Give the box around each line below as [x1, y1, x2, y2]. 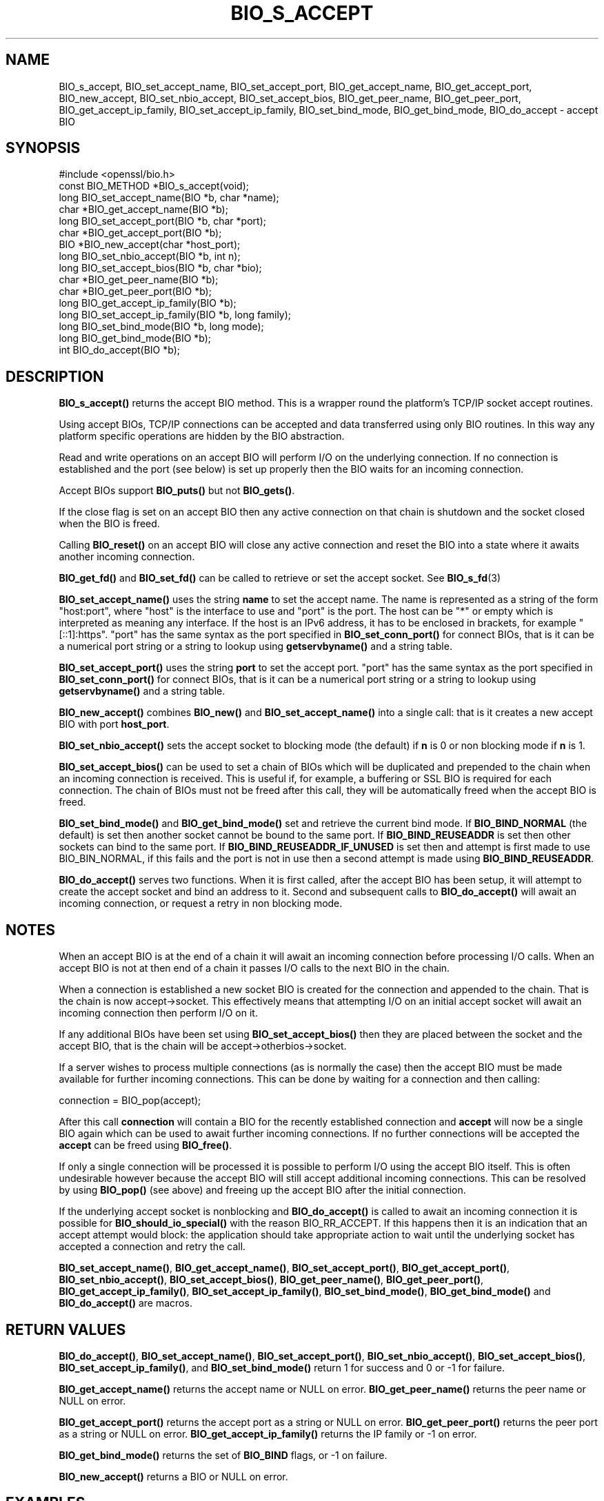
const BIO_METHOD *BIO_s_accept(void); [59, 180, 249, 192]
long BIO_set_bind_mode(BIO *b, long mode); [59, 320, 264, 333]
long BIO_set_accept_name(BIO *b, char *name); [59, 192, 279, 204]
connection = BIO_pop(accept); [59, 1094, 201, 1107]
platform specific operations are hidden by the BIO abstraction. [59, 430, 345, 442]
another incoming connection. [59, 551, 195, 563]
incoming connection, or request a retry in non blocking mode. [59, 897, 343, 910]
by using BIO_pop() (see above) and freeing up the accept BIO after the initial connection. [59, 1184, 466, 1196]
